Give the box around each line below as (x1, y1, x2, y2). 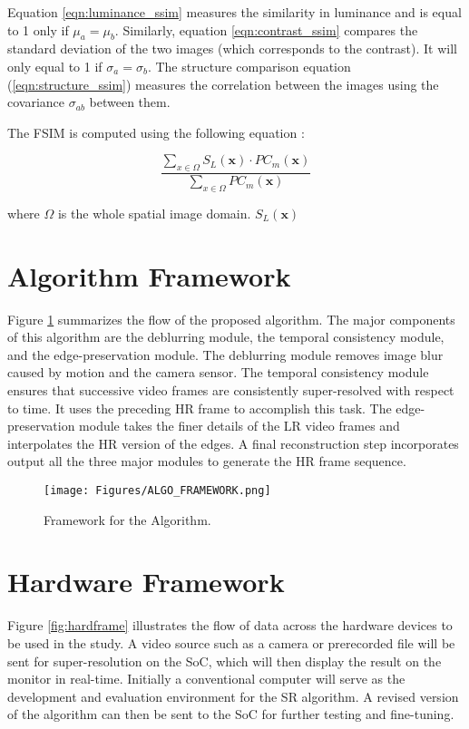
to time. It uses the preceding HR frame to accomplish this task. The (7, 398, 392, 417)
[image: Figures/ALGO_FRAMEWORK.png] (44, 484, 271, 498)
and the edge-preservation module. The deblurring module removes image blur (7, 345, 444, 364)
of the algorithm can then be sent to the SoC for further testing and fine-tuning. (7, 705, 454, 724)
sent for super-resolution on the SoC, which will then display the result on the (7, 651, 442, 670)
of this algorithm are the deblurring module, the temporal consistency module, (7, 327, 445, 346)
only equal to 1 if (7, 56, 103, 75)
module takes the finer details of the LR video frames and (79, 416, 400, 435)
